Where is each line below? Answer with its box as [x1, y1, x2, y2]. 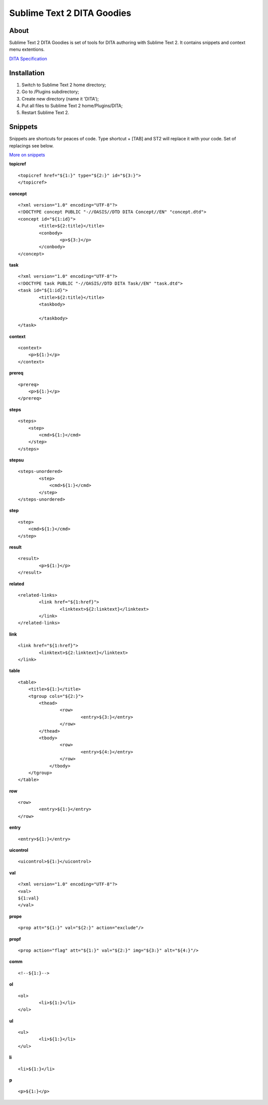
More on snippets [9, 152, 45, 158]
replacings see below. [9, 142, 54, 149]
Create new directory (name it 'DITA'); [21, 96, 99, 102]
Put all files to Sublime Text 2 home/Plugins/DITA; [21, 103, 123, 109]
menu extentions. [9, 46, 45, 52]
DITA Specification [9, 55, 47, 62]
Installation [9, 69, 45, 77]
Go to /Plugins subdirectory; [21, 89, 79, 95]
